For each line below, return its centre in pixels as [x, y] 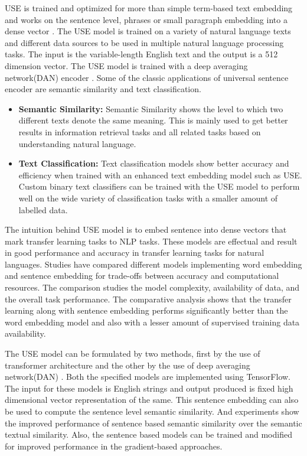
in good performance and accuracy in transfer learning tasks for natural [135, 253]
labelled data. [43, 209]
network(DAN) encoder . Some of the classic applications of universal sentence [147, 77]
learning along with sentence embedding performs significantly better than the [146, 310]
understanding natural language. [77, 143]
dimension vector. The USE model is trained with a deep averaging [126, 65]
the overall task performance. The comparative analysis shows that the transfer [148, 299]
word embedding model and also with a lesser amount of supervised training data [152, 322]
